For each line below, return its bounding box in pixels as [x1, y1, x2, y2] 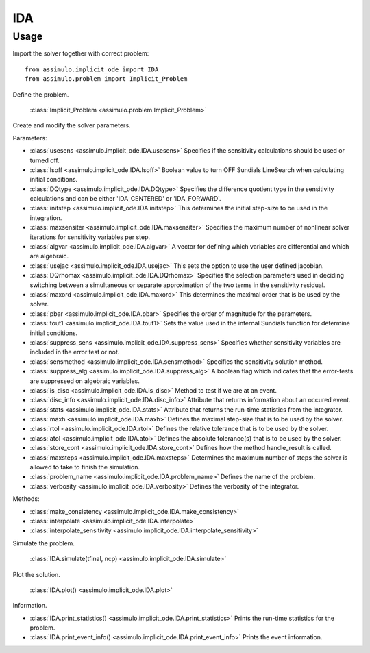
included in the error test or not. [29, 348, 120, 356]
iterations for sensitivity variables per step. [29, 233, 151, 241]
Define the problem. [12, 90, 69, 99]
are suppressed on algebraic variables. [29, 377, 140, 385]
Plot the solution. [12, 570, 61, 578]
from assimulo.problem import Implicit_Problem [25, 75, 188, 83]
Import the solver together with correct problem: [12, 49, 149, 58]
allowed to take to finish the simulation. [29, 463, 140, 471]
